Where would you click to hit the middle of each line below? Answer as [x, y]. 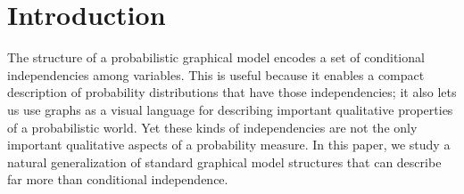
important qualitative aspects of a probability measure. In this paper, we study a [229, 145]
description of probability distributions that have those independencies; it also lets [232, 92]
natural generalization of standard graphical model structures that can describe [224, 162]
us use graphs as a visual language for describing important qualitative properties [230, 109]
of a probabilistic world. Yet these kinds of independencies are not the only [212, 127]
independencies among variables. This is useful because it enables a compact [216, 74]
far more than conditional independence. [118, 179]
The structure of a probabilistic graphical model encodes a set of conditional [216, 57]
